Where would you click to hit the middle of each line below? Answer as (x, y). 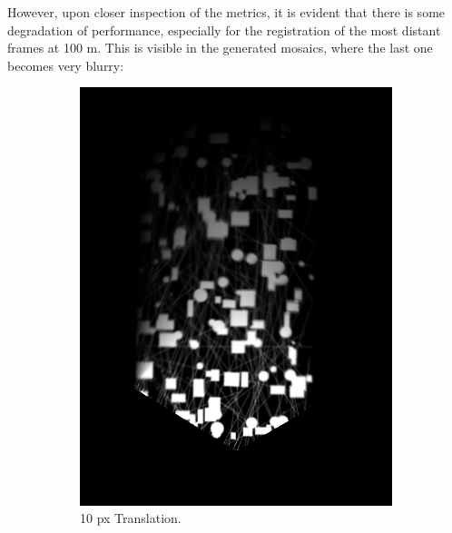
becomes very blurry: (66, 65)
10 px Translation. (131, 518)
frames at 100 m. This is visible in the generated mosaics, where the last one (220, 48)
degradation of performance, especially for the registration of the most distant (224, 30)
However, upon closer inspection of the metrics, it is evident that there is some (226, 12)
